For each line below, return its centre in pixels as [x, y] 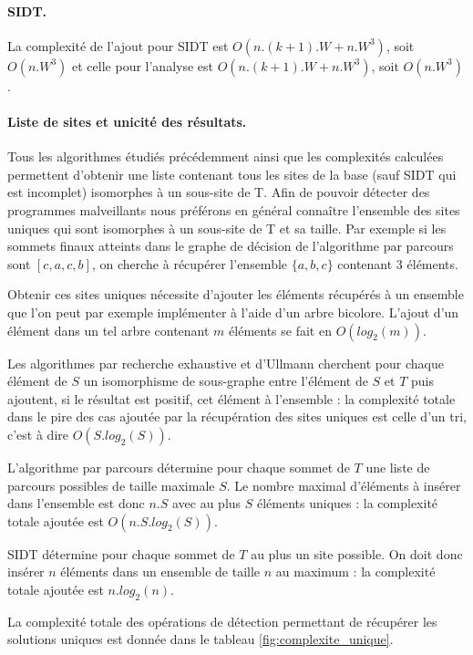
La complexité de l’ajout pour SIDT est [118, 45]
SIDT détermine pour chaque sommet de [121, 553]
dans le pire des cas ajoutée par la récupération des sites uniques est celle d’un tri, [237, 416]
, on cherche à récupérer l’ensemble [190, 263]
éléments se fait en [280, 330]
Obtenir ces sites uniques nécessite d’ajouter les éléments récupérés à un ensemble [236, 294]
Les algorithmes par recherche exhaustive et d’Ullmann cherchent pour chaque [226, 363]
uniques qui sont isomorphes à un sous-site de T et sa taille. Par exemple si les [227, 228]
